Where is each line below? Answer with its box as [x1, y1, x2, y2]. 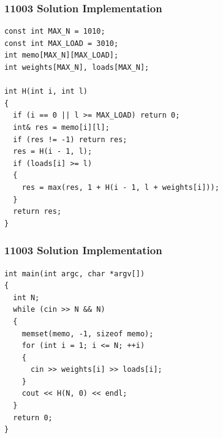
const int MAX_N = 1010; [4, 27, 105, 36]
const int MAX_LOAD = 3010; [4, 39, 119, 48]
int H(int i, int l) [4, 87, 88, 96]
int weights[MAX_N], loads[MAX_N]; [4, 63, 149, 72]
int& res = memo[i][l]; [13, 123, 110, 132]
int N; [13, 293, 40, 302]
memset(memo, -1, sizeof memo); [21, 329, 154, 338]
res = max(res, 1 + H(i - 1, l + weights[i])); [21, 183, 219, 192]
